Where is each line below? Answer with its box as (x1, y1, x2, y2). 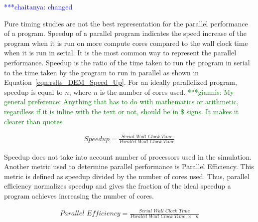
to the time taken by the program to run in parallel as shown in (4, 67, 199, 77)
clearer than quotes (4, 116, 63, 126)
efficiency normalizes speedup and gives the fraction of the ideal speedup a (4, 181, 231, 191)
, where (69, 86, 92, 97)
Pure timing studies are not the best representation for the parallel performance (4, 18, 248, 28)
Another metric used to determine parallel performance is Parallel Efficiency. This (4, 161, 254, 172)
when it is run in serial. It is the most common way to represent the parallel (4, 47, 237, 58)
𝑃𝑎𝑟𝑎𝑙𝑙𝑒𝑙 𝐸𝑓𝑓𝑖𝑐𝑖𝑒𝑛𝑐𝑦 (60, 210, 121, 217)
